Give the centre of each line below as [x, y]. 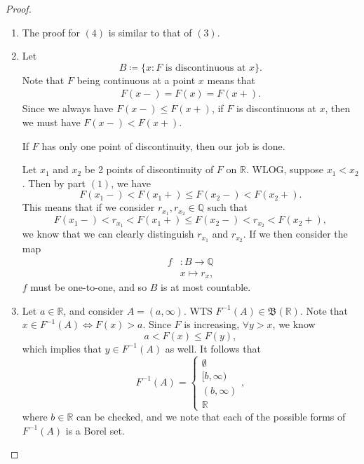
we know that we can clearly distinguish [108, 234]
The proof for [51, 32]
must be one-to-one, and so [89, 287]
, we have [131, 183]
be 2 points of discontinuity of [149, 169]
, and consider [94, 310]
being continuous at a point [136, 80]
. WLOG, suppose [285, 169]
